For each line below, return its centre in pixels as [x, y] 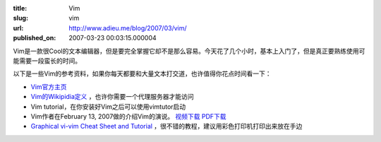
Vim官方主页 [49, 87]
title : [20, 8]
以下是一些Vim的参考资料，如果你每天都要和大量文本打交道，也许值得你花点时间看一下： [142, 73]
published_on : [35, 38]
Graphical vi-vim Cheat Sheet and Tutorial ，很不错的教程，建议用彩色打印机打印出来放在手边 [167, 126]
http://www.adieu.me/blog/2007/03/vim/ [128, 28]
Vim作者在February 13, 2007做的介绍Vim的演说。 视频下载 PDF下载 [128, 116]
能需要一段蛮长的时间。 [47, 61]
